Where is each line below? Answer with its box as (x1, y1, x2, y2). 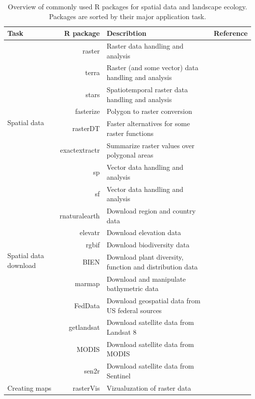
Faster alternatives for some (106, 118, 190, 129)
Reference (213, 28, 248, 38)
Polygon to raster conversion (106, 106, 192, 116)
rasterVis (73, 382, 100, 393)
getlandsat (69, 322, 100, 332)
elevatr (79, 227, 100, 238)
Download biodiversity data (106, 239, 190, 250)
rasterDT (72, 123, 100, 133)
